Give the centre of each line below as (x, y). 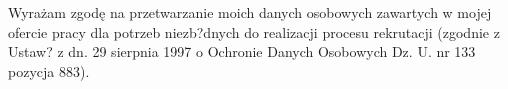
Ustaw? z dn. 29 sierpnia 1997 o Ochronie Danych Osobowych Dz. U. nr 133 (242, 51)
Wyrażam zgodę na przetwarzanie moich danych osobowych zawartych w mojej (250, 12)
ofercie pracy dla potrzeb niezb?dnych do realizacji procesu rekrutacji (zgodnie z (254, 31)
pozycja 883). (49, 70)
